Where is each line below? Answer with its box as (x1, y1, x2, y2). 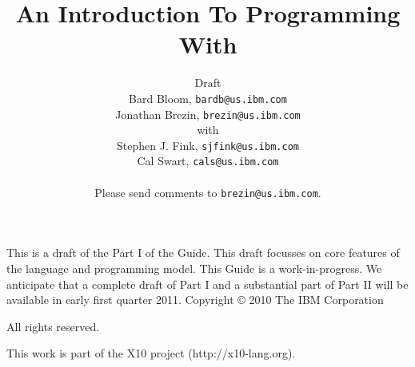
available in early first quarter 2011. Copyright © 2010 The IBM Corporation (6, 291, 384, 308)
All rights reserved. (6, 318, 100, 334)
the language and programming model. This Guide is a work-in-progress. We (6, 259, 382, 276)
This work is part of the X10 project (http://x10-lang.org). (6, 345, 296, 361)
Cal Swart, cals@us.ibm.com (137, 152, 279, 169)
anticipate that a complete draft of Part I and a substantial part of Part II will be (6, 275, 409, 292)
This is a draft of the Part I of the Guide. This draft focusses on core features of (6, 244, 400, 261)
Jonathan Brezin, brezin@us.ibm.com (115, 105, 301, 122)
